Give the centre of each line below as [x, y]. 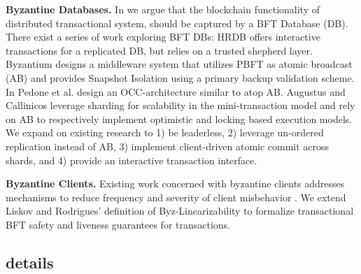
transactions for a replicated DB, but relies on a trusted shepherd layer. [159, 50]
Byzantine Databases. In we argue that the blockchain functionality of [163, 9]
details [30, 262]
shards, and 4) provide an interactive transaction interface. [132, 160]
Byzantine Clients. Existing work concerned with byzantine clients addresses [175, 183]
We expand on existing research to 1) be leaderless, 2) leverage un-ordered [165, 132]
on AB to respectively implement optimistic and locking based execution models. [179, 118]
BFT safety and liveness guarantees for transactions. [118, 224]
